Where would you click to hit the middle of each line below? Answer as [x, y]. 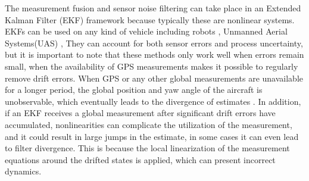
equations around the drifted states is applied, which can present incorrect [140, 159]
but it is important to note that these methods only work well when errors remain [154, 54]
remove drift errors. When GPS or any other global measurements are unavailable [154, 78]
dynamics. [23, 171]
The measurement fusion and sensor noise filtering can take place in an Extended [153, 8]
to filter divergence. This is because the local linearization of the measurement [147, 148]
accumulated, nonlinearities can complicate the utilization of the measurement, [149, 124]
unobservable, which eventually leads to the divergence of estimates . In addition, [153, 101]
